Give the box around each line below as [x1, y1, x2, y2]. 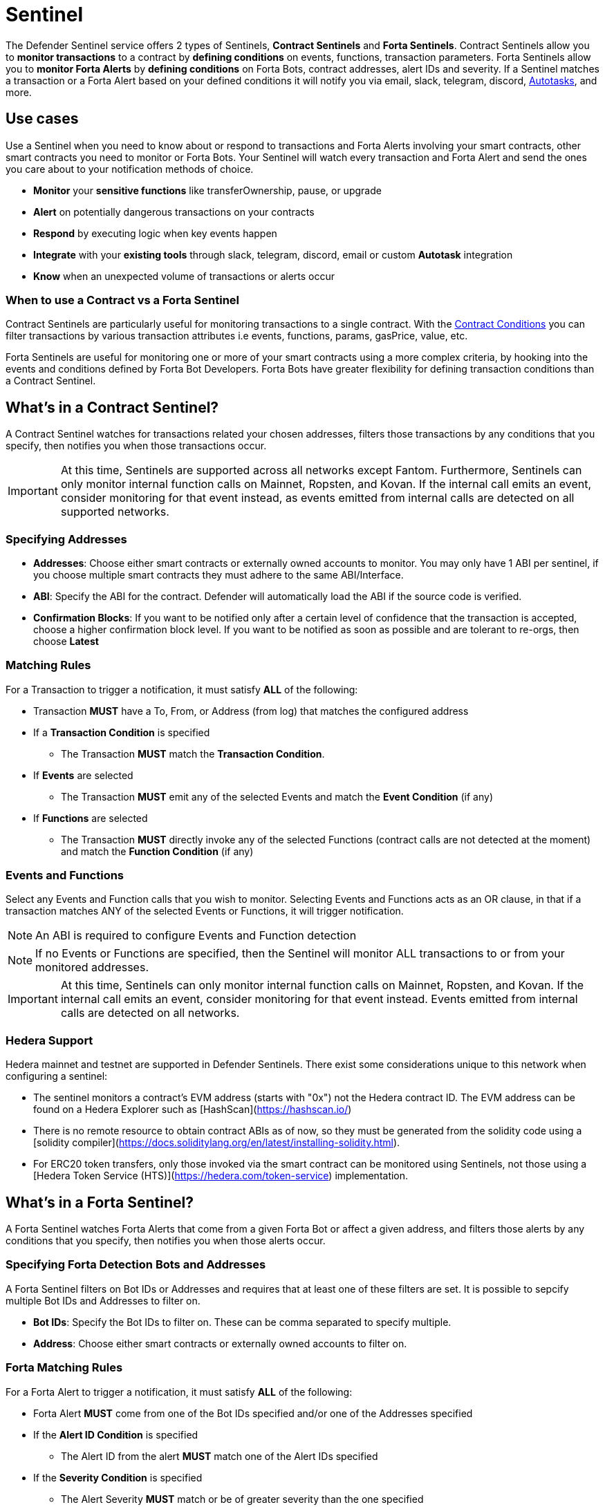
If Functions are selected [33, 812, 148, 824]
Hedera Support [6, 1033, 93, 1047]
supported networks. [60, 505, 169, 519]
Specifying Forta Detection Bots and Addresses [6, 1257, 266, 1272]
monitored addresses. [35, 960, 149, 975]
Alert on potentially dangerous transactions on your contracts [33, 205, 315, 218]
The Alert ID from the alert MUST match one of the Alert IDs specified [61, 1450, 378, 1462]
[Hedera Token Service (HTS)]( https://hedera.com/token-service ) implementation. [33, 1170, 409, 1182]
